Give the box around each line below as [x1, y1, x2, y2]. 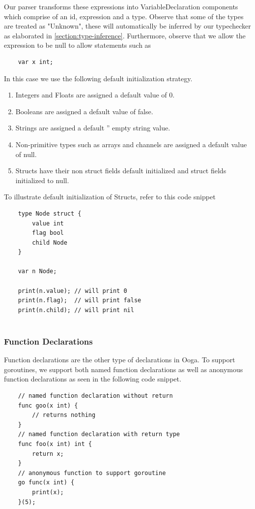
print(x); [32, 488, 64, 496]
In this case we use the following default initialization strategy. [4, 73, 193, 83]
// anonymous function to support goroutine [18, 469, 166, 477]
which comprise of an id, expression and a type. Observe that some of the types [4, 11, 244, 21]
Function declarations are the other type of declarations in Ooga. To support [4, 354, 235, 365]
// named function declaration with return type [18, 431, 180, 438]
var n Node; [18, 268, 57, 275]
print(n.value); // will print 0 [18, 287, 127, 294]
